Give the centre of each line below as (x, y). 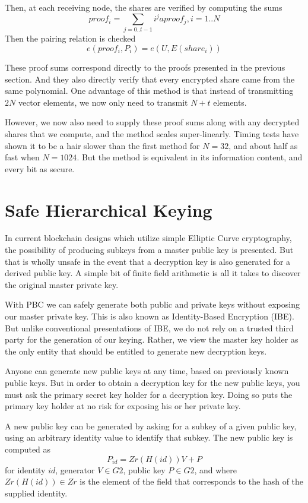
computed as (28, 449)
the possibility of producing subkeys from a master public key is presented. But (149, 250)
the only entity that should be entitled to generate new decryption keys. (136, 351)
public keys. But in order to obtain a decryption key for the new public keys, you (153, 383)
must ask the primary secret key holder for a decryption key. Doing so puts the (149, 394)
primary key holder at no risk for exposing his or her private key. (123, 406)
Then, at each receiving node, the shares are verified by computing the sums (144, 7)
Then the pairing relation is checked (70, 38)
